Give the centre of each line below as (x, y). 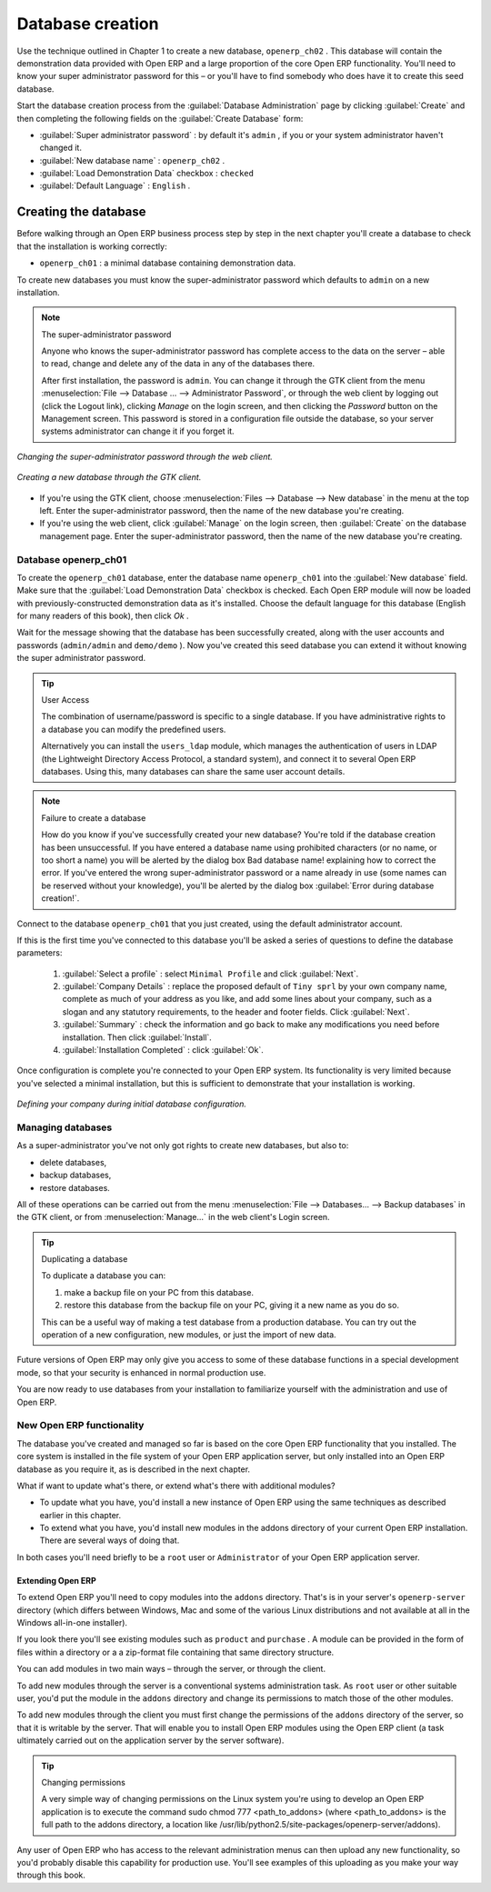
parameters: (40, 953)
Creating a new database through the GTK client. (109, 477)
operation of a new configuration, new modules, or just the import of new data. (189, 1335)
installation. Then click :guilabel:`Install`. (137, 1037)
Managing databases (65, 1127)
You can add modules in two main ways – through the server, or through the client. (171, 1669)
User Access (65, 700)
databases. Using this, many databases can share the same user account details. (193, 771)
